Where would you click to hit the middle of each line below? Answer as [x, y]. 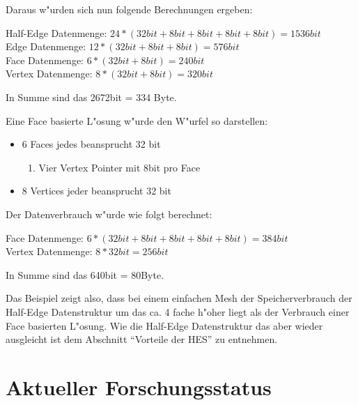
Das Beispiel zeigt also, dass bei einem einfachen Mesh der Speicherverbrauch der [179, 298]
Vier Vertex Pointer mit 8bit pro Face [119, 167]
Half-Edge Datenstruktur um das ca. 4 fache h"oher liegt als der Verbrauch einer [178, 311]
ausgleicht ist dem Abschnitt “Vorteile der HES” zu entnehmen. [142, 339]
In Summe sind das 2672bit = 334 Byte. [91, 97]
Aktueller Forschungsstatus [139, 387]
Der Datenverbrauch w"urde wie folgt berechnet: [109, 214]
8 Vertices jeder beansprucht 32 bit [96, 191]
